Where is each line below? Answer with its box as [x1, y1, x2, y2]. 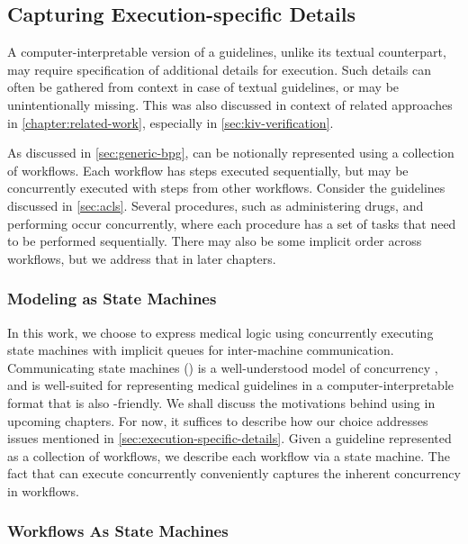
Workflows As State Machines [7, 520, 229, 542]
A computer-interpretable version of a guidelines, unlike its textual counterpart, [7, 42, 446, 61]
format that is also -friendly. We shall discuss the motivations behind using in [7, 393, 436, 412]
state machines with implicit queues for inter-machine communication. [7, 340, 394, 359]
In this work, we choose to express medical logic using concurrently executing [7, 322, 434, 341]
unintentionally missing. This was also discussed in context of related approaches [7, 95, 453, 113]
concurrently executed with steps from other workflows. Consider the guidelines [7, 178, 445, 197]
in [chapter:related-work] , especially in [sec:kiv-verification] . [7, 113, 334, 131]
